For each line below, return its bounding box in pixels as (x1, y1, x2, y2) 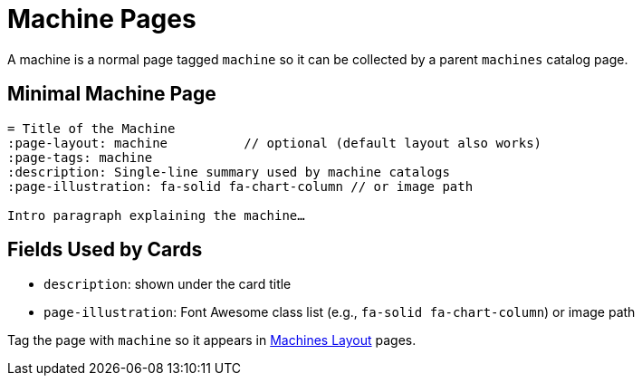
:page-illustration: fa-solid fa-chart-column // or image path (7, 178, 474, 194)
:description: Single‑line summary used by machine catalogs (7, 164, 450, 179)
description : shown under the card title (43, 276, 292, 292)
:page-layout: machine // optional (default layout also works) (7, 135, 542, 150)
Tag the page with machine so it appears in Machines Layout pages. (7, 332, 417, 349)
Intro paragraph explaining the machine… (7, 207, 305, 223)
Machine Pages (7, 4, 196, 34)
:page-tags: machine (7, 149, 153, 165)
